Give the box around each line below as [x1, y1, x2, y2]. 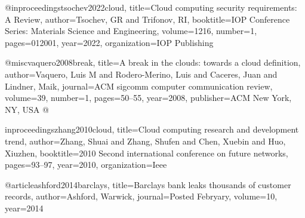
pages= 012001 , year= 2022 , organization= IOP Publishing [5, 36, 214, 48]
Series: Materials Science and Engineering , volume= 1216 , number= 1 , [5, 24, 257, 37]
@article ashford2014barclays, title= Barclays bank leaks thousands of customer [5, 178, 291, 191]
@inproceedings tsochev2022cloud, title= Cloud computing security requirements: [5, 1, 297, 13]
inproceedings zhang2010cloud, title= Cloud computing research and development [5, 123, 299, 136]
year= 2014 [5, 201, 44, 214]
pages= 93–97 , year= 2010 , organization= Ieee [5, 158, 167, 171]
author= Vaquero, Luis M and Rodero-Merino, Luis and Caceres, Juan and [5, 67, 278, 80]
